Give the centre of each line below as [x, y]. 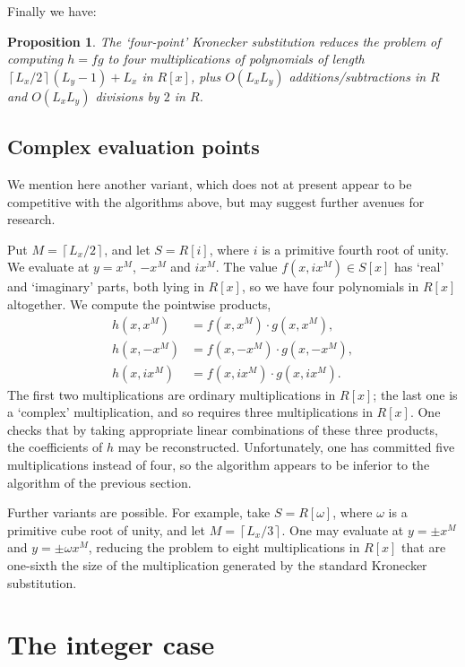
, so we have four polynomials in [330, 286]
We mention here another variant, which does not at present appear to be [210, 183]
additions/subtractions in [357, 76]
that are [424, 547]
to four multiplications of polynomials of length [236, 59]
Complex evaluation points [133, 147]
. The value [246, 267]
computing [35, 59]
